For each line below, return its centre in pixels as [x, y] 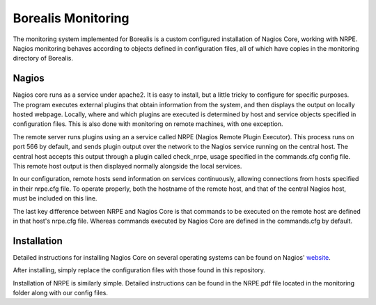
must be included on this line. [55, 198]
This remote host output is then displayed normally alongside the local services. [127, 166]
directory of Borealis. [43, 58]
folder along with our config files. [60, 293]
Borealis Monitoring [71, 18]
